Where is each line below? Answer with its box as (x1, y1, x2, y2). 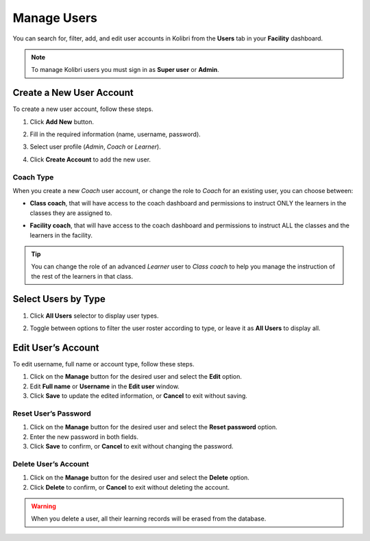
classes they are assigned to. (29, 209, 112, 217)
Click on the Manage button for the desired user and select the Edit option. (29, 373, 243, 381)
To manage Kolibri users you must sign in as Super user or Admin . (31, 66, 219, 74)
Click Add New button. (29, 117, 94, 126)
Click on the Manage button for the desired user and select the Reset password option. (29, 423, 277, 431)
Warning (31, 502, 56, 510)
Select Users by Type (12, 293, 106, 305)
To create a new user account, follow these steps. (12, 105, 153, 113)
